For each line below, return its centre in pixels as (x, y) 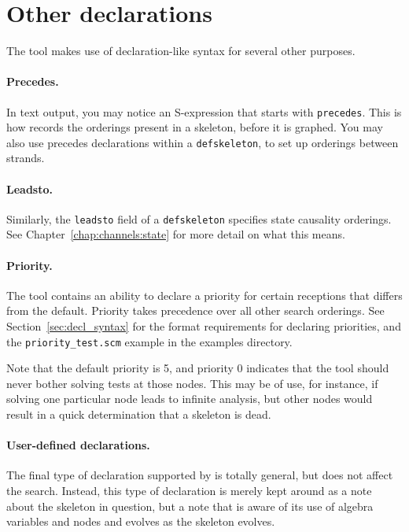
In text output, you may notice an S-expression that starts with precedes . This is (204, 111)
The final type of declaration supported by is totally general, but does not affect (200, 475)
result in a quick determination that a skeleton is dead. (139, 414)
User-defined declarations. (78, 445)
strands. (26, 158)
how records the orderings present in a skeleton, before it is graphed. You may (195, 127)
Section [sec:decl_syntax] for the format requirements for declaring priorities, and (204, 326)
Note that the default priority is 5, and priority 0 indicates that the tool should (198, 368)
